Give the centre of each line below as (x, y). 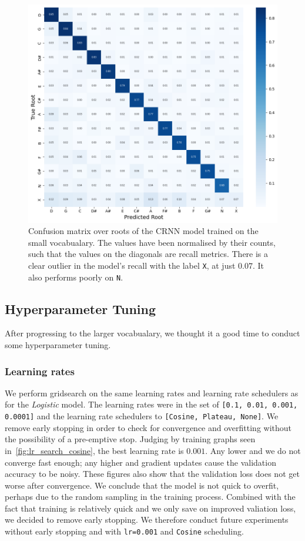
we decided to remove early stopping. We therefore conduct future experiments (147, 520)
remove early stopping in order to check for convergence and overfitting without (148, 427)
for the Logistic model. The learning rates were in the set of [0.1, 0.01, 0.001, (151, 404)
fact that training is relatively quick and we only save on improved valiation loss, (150, 508)
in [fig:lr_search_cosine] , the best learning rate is (94, 450)
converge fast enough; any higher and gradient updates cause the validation (140, 462)
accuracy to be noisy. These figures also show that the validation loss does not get (152, 474)
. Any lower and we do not (253, 450)
